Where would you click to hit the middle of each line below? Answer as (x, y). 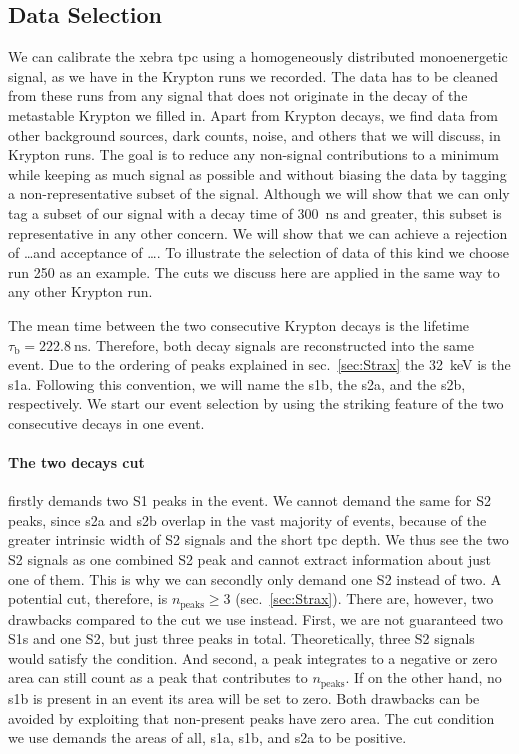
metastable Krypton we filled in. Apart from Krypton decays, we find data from (253, 114)
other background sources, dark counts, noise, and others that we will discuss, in (254, 134)
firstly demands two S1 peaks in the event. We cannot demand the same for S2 (249, 500)
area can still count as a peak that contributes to (158, 677)
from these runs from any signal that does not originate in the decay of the (238, 95)
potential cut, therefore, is (88, 598)
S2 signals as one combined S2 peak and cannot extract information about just (250, 559)
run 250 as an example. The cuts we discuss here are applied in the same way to (254, 271)
